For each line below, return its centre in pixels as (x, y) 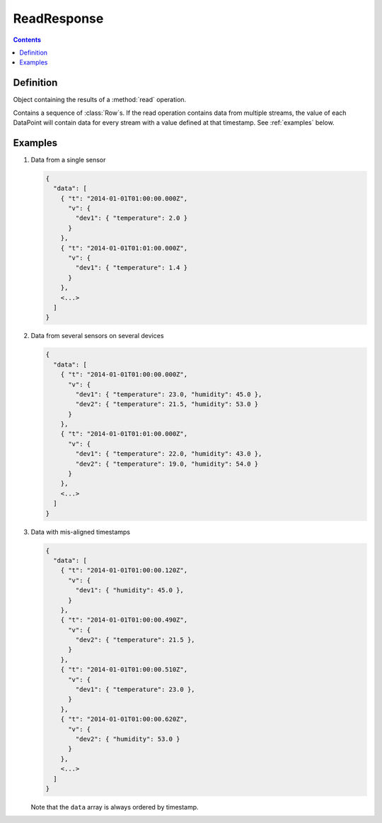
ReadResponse (58, 18)
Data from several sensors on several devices (97, 336)
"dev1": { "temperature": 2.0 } (131, 218)
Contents (27, 40)
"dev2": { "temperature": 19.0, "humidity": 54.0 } (167, 464)
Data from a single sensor (68, 159)
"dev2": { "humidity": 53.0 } (128, 739)
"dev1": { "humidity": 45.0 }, (129, 590)
